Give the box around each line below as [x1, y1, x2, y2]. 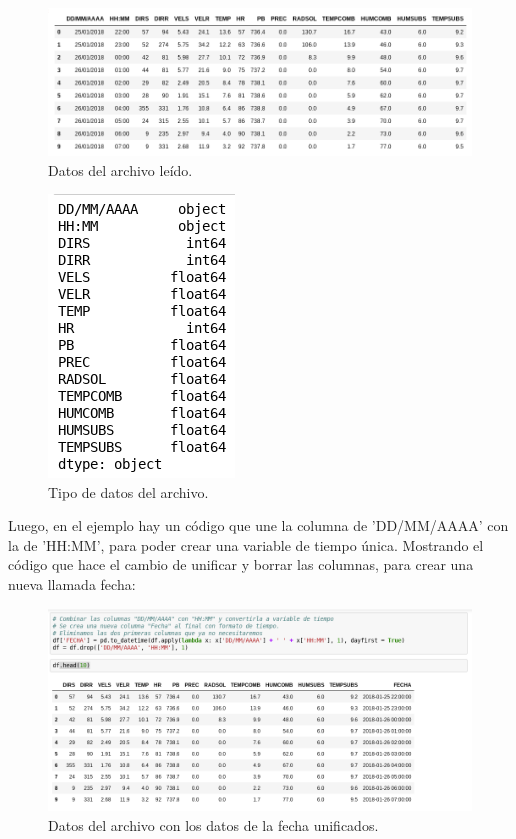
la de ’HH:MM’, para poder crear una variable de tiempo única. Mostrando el [8, 534, 484, 555]
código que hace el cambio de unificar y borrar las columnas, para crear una [8, 554, 474, 575]
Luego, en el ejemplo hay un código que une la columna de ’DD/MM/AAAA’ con [8, 515, 509, 536]
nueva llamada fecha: [8, 574, 136, 595]
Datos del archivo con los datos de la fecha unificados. [48, 814, 379, 835]
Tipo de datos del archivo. [48, 481, 209, 502]
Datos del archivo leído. [48, 159, 193, 180]
